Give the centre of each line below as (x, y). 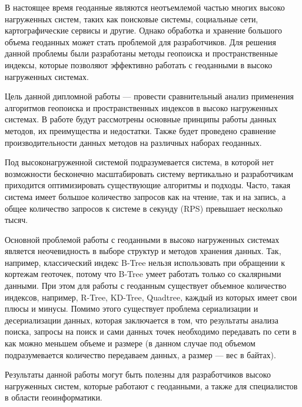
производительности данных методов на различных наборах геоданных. (133, 142)
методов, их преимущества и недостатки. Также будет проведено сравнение (140, 130)
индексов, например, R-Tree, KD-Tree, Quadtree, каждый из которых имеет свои (151, 297)
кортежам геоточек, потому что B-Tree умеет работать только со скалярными (143, 274)
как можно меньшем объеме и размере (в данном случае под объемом (130, 343)
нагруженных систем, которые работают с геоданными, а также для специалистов (151, 386)
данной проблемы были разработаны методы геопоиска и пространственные (141, 53)
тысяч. (16, 220)
